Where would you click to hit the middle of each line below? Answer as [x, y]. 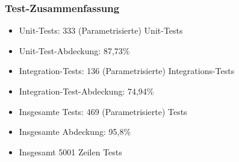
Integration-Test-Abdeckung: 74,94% [86, 91]
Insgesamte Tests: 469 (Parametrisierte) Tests [103, 111]
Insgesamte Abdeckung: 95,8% [75, 132]
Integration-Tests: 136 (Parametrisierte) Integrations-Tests [127, 71]
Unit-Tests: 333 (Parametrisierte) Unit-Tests [101, 30]
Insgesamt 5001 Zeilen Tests [70, 151]
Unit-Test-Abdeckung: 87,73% [74, 50]
